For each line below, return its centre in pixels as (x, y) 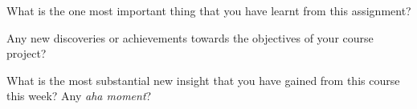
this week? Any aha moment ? (79, 96)
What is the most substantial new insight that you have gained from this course (203, 80)
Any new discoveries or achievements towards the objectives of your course (190, 37)
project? (27, 53)
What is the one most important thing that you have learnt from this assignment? (209, 10)
